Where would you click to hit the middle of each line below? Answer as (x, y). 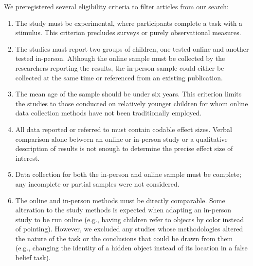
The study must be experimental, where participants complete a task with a (129, 23)
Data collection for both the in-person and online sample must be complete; (128, 174)
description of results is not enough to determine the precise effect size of (124, 148)
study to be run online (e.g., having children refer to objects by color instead (130, 219)
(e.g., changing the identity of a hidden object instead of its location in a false (131, 248)
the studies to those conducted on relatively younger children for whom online (132, 103)
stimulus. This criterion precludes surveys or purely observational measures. (128, 32)
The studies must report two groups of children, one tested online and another (132, 48)
